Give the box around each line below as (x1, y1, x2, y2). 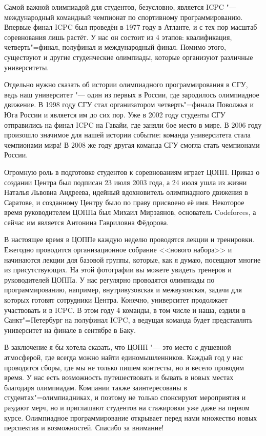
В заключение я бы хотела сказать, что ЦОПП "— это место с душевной (4, 342, 231, 352)
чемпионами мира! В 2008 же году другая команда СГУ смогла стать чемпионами (4, 139, 260, 150)
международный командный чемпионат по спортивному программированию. (4, 11, 243, 22)
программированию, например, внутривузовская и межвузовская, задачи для (4, 284, 242, 295)
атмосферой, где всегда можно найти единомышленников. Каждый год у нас (4, 352, 243, 362)
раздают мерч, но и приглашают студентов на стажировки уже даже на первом (4, 402, 250, 412)
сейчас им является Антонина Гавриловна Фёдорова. (4, 216, 169, 227)
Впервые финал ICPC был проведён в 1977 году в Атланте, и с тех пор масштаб (4, 22, 257, 32)
